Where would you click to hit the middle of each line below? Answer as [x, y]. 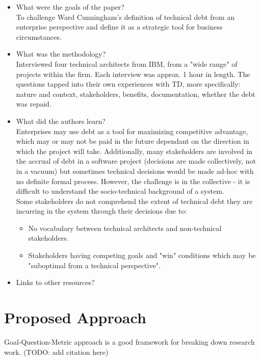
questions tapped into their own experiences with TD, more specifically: [128, 84]
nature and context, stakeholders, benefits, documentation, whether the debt [136, 94]
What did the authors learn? [61, 121]
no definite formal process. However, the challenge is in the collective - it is [133, 181]
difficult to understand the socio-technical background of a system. [120, 191]
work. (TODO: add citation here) [56, 352]
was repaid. [34, 104]
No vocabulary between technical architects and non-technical [125, 228]
